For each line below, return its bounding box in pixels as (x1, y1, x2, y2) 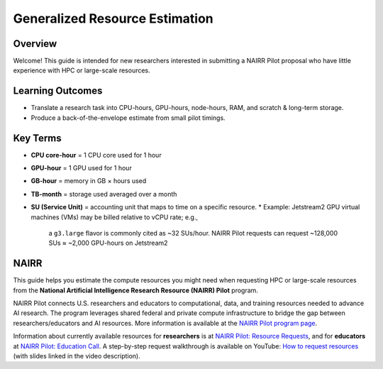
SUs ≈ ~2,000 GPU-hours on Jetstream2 (48, 238, 168, 248)
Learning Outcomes (13, 85, 103, 97)
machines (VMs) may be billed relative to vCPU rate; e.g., (30, 213, 199, 221)
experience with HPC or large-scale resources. (13, 66, 150, 75)
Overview (13, 38, 57, 50)
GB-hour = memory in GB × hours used (30, 177, 147, 185)
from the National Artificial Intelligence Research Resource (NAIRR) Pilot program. (13, 286, 259, 294)
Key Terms (13, 132, 62, 144)
